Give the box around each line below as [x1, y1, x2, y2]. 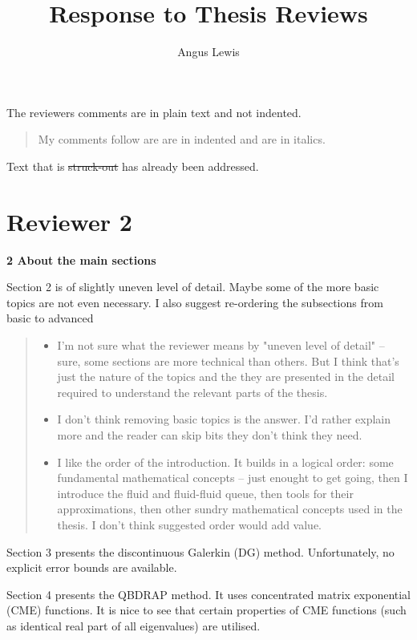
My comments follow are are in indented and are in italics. [38, 131, 326, 148]
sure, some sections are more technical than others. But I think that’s [57, 352, 399, 369]
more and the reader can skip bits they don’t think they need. [57, 426, 362, 443]
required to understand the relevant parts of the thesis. [57, 383, 328, 400]
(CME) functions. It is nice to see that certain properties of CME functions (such [6, 602, 407, 618]
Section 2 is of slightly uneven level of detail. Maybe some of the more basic [6, 278, 379, 295]
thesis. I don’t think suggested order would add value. [57, 516, 322, 533]
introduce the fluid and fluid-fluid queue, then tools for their [57, 484, 354, 501]
